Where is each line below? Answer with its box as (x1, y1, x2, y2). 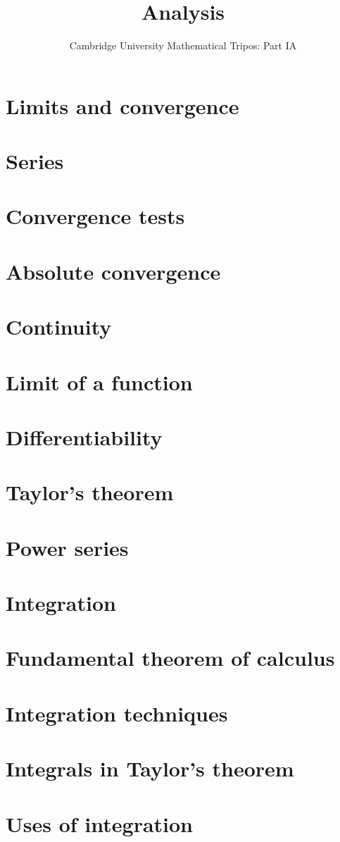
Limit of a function (6, 367, 193, 396)
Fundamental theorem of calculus (6, 643, 335, 672)
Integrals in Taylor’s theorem (6, 754, 294, 783)
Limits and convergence (6, 91, 239, 120)
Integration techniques (6, 698, 228, 727)
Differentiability (6, 422, 163, 451)
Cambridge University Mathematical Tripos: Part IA (69, 38, 297, 53)
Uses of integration (6, 809, 194, 838)
